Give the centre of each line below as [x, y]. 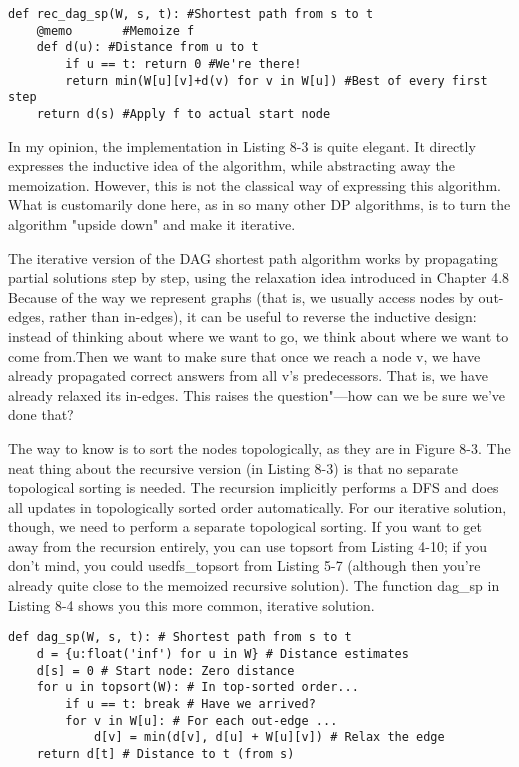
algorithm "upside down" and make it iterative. [152, 223]
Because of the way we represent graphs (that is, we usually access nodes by [241, 296]
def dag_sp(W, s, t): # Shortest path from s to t [180, 637]
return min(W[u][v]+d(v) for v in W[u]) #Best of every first [276, 80]
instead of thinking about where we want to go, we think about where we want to [258, 335]
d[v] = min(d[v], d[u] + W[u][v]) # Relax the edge [269, 737]
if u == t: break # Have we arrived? [190, 703]
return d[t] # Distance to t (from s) [165, 753]
